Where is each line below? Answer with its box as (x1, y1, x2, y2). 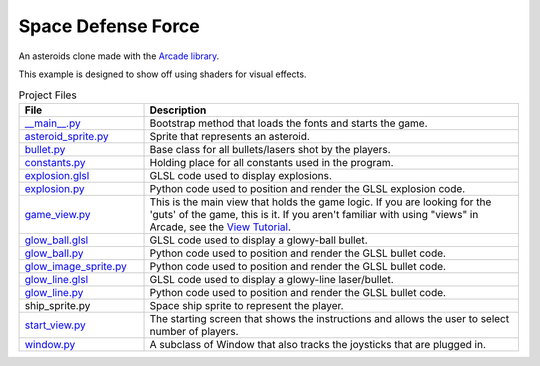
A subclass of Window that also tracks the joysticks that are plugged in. (149, 337, 487, 351)
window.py (24, 337, 76, 351)
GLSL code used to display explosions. (149, 168, 332, 182)
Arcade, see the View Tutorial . (149, 220, 292, 234)
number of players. (149, 324, 239, 338)
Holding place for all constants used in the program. (149, 155, 394, 169)
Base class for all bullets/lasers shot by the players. (149, 142, 391, 156)
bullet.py (24, 142, 66, 156)
